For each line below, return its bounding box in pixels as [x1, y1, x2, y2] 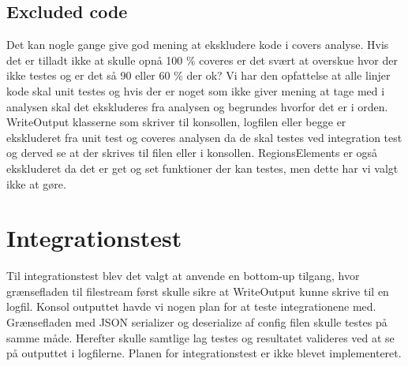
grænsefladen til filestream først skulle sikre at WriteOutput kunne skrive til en [6, 282, 389, 299]
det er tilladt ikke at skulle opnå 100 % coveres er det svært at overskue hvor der [6, 51, 398, 68]
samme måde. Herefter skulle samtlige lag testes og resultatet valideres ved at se [6, 329, 395, 345]
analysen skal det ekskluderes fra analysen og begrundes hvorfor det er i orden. [6, 98, 388, 114]
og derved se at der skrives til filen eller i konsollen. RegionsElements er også [6, 144, 378, 161]
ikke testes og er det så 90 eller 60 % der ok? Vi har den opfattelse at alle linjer [6, 67, 391, 84]
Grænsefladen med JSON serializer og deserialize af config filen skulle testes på [6, 314, 387, 331]
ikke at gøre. [6, 175, 66, 192]
